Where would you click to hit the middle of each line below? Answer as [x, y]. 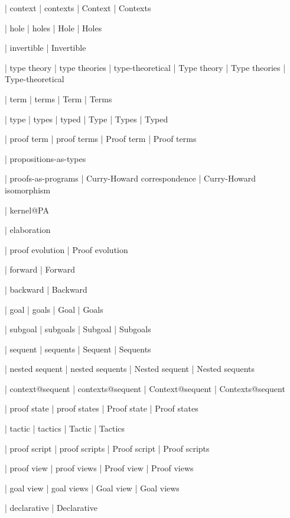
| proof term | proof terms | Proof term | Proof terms [101, 139]
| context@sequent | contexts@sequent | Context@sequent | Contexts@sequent [145, 388]
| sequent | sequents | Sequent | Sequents [78, 349]
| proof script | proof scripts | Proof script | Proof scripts [107, 448]
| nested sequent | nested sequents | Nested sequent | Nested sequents [130, 369]
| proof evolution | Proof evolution [66, 249]
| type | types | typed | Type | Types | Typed [87, 119]
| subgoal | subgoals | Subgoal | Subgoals [78, 329]
